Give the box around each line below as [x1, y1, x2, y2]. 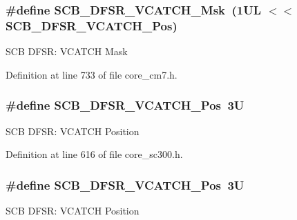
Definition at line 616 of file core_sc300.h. [6, 147, 183, 161]
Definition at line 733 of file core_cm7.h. [6, 67, 178, 81]
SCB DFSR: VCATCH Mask [6, 44, 128, 59]
